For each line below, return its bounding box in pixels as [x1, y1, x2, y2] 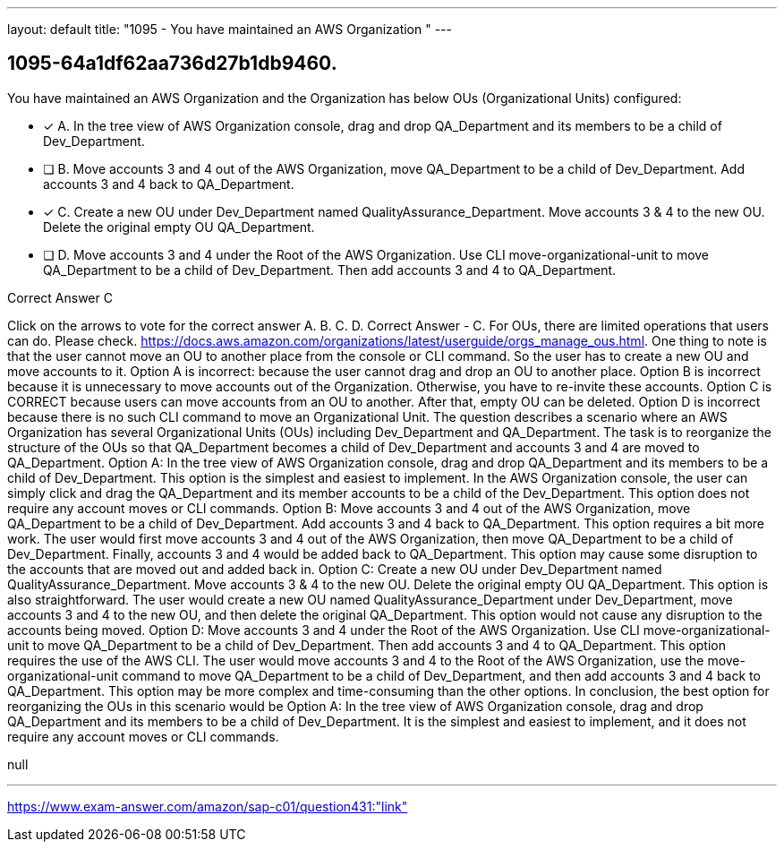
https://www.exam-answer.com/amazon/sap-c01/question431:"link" [7, 798, 408, 814]
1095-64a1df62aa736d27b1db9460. [7, 52, 337, 75]
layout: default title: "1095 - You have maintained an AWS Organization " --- [7, 21, 452, 37]
